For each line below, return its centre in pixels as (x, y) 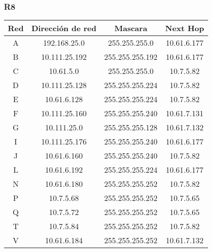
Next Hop (185, 28)
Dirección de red (64, 28)
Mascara (131, 28)
